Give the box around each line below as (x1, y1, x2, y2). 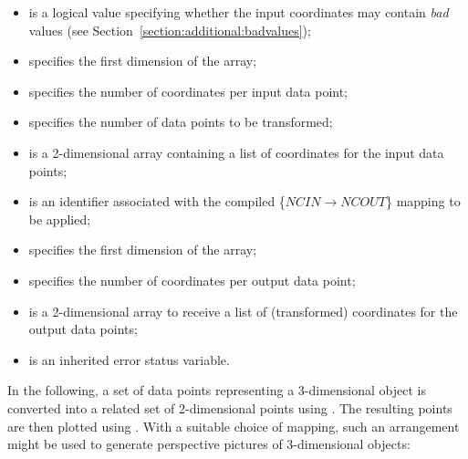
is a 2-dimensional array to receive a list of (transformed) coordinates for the (28, 301, 458, 320)
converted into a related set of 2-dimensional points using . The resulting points (7, 398, 452, 417)
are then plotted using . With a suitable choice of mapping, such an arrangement (7, 416, 460, 435)
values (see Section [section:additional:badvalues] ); (28, 20, 311, 39)
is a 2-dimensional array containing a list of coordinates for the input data (28, 142, 444, 162)
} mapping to (385, 192, 461, 211)
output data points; (28, 319, 138, 339)
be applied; (28, 209, 91, 228)
